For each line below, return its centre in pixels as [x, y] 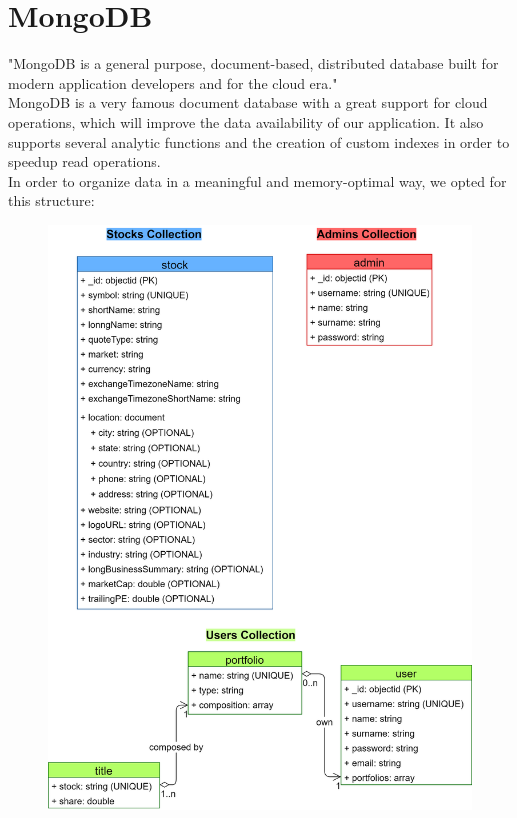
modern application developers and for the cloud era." [173, 82]
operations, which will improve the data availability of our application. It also [246, 121]
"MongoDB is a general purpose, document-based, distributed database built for [253, 63]
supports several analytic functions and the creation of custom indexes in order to [259, 141]
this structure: [51, 200]
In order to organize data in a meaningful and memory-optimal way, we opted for [257, 180]
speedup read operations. [84, 161]
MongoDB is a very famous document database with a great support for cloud [248, 102]
